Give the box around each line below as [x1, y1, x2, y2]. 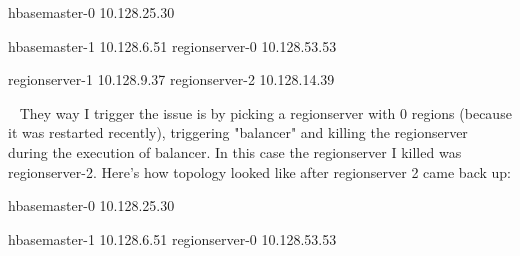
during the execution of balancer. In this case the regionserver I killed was [8, 141, 462, 162]
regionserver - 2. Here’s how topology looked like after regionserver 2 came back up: [8, 161, 511, 182]
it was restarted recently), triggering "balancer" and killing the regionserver [8, 122, 468, 143]
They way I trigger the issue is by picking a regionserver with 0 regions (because [19, 102, 512, 123]
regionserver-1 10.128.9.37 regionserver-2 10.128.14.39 [8, 69, 335, 90]
